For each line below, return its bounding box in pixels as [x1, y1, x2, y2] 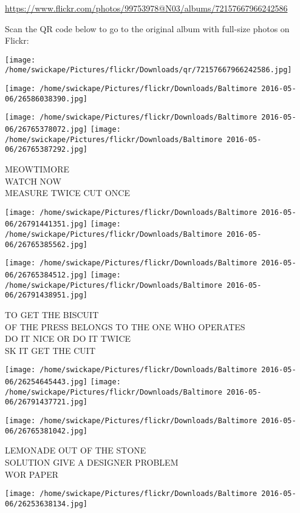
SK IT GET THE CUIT [5, 344, 96, 356]
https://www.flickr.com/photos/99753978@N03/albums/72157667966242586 [5, 2, 288, 14]
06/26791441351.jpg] [5, 220, 88, 229]
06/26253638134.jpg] [5, 499, 88, 508]
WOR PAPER [5, 467, 59, 480]
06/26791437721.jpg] [5, 398, 88, 407]
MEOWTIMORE [5, 163, 69, 175]
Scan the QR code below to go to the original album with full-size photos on [5, 22, 290, 35]
